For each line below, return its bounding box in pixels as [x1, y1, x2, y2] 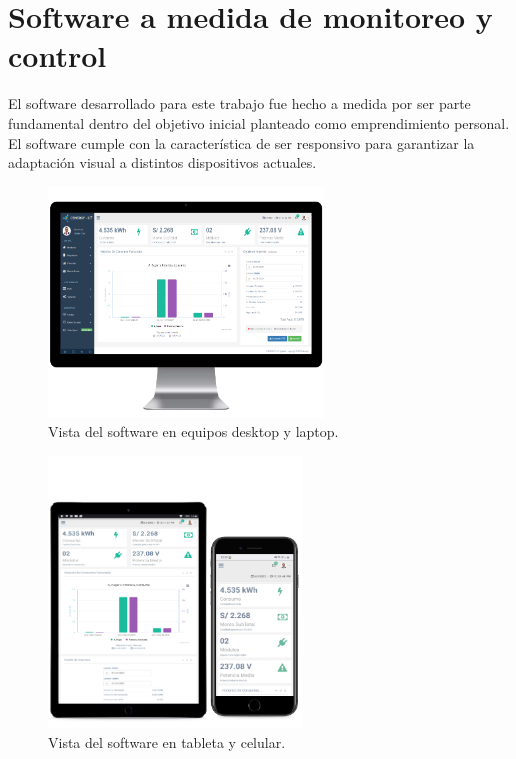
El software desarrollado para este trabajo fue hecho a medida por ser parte [8, 93, 471, 114]
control [8, 35, 107, 76]
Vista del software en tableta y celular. [48, 731, 286, 752]
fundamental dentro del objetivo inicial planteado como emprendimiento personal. [8, 112, 510, 133]
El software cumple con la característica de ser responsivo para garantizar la [8, 132, 475, 153]
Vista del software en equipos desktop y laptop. [48, 421, 339, 442]
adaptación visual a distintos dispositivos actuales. [8, 152, 317, 173]
